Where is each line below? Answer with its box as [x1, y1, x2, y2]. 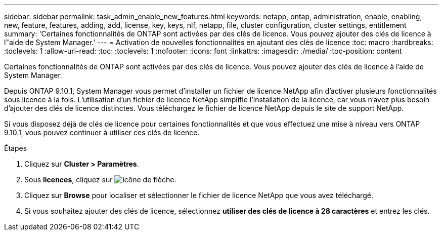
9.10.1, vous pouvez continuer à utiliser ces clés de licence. [4, 128, 200, 137]
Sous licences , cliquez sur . [24, 175, 176, 184]
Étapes [4, 144, 27, 152]
